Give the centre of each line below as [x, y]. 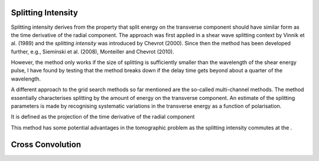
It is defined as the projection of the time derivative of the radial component [103, 117]
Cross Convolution [46, 144]
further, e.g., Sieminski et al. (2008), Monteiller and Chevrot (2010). [92, 51]
